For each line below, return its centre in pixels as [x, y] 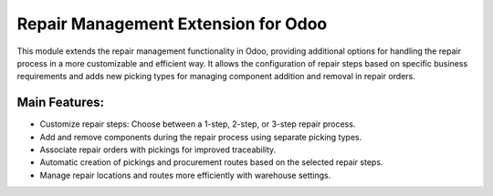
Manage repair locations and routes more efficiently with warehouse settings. [185, 175]
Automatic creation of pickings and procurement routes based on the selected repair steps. [211, 162]
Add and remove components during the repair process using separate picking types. [201, 137]
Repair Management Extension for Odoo [172, 24]
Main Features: [61, 103]
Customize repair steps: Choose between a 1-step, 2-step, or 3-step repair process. [198, 124]
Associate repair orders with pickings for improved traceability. [158, 150]
